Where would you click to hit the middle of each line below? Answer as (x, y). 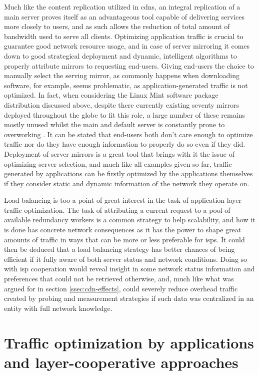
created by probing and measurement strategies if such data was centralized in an (129, 298)
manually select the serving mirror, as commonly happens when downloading (122, 75)
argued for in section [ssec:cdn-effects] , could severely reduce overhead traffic (121, 288)
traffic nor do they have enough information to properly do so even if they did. (125, 144)
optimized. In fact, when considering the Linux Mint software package (111, 95)
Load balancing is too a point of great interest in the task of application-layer (123, 200)
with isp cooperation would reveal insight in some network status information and (129, 269)
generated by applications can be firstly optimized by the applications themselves (128, 173)
